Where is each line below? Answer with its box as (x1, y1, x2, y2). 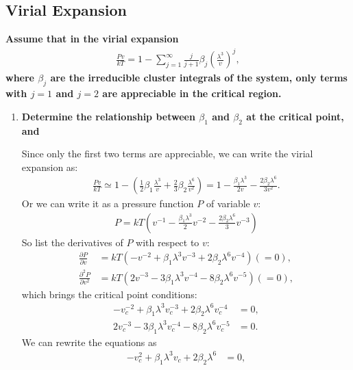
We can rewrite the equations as (21, 334, 157, 349)
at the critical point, (246, 109, 344, 123)
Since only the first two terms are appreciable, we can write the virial (21, 146, 313, 161)
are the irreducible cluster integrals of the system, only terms (50, 70, 348, 85)
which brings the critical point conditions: (21, 287, 197, 301)
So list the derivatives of (21, 235, 123, 249)
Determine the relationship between (21, 109, 195, 123)
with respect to (136, 235, 199, 249)
